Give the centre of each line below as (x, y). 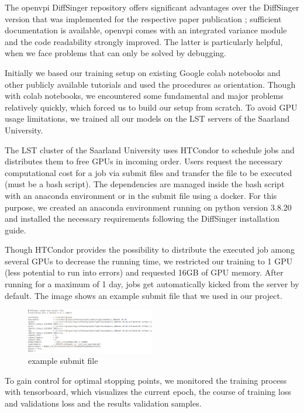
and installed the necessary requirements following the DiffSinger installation (142, 218)
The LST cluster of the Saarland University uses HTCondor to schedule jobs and (150, 149)
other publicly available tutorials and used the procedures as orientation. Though (150, 84)
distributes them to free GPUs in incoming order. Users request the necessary (144, 161)
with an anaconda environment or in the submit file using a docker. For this (141, 195)
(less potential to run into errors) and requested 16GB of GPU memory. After (144, 272)
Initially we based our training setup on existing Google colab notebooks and (143, 72)
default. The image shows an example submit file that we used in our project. (144, 295)
